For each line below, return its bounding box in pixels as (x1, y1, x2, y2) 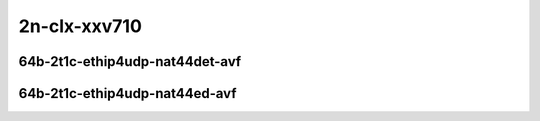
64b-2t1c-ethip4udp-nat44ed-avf (18, 85, 237, 102)
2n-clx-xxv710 (18, 15, 142, 37)
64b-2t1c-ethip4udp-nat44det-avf (18, 53, 242, 70)
